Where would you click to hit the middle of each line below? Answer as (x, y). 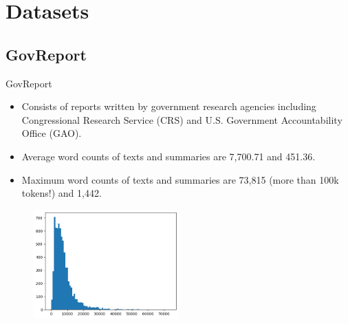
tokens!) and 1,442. (62, 193)
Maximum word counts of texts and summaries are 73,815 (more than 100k (180, 179)
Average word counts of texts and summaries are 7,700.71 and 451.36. (168, 156)
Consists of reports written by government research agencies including (169, 106)
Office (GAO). (52, 133)
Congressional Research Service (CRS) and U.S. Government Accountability (182, 119)
